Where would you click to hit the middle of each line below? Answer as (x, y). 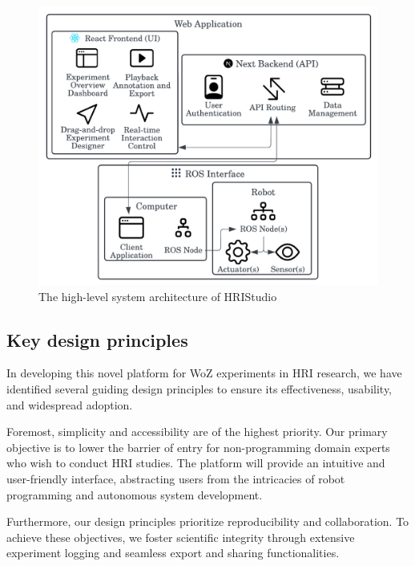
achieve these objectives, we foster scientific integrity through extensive (181, 537)
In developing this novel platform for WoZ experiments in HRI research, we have (204, 373)
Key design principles (97, 339)
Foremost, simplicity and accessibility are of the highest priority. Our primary (197, 432)
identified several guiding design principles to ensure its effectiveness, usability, (199, 388)
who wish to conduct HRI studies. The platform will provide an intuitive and (196, 463)
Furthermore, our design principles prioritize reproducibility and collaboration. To (208, 521)
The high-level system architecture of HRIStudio (158, 296)
